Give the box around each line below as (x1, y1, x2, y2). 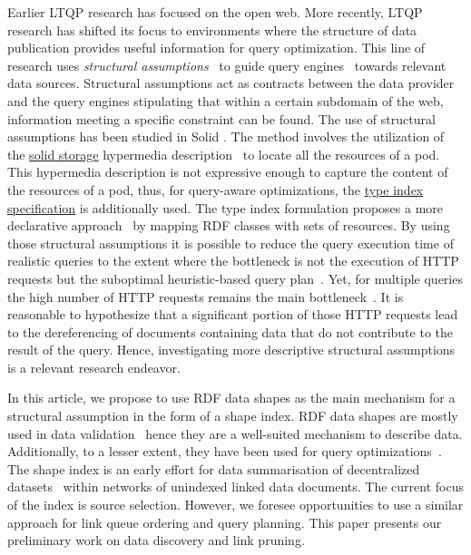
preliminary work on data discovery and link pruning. (7, 531, 305, 550)
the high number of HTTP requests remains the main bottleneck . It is (7, 287, 404, 306)
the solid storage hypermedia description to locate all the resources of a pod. (7, 144, 440, 163)
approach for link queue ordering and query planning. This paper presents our (7, 512, 442, 531)
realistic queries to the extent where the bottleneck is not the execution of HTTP (7, 251, 459, 270)
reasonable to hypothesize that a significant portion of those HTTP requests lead (7, 305, 458, 324)
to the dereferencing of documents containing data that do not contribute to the (7, 322, 453, 341)
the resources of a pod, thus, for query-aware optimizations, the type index (7, 180, 424, 199)
